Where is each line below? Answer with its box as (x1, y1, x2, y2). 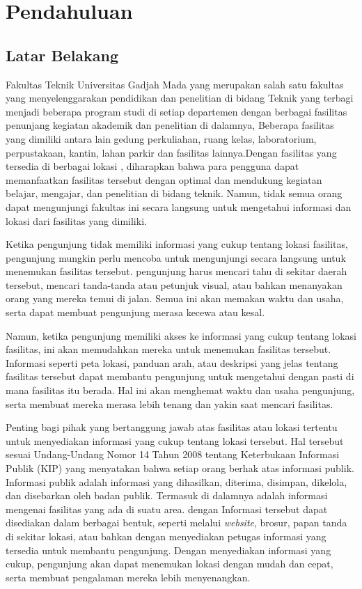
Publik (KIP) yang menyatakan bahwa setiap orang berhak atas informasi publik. (6, 461, 354, 476)
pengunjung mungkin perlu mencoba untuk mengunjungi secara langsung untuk (6, 250, 346, 265)
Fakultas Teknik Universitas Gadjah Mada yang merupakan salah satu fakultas (6, 77, 344, 91)
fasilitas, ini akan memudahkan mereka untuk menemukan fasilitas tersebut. (6, 342, 331, 356)
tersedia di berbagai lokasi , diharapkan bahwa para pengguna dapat (6, 159, 299, 173)
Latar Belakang (6, 44, 119, 65)
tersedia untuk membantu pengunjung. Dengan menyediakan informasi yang (6, 542, 331, 557)
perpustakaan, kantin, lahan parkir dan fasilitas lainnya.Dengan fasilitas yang (6, 145, 337, 159)
